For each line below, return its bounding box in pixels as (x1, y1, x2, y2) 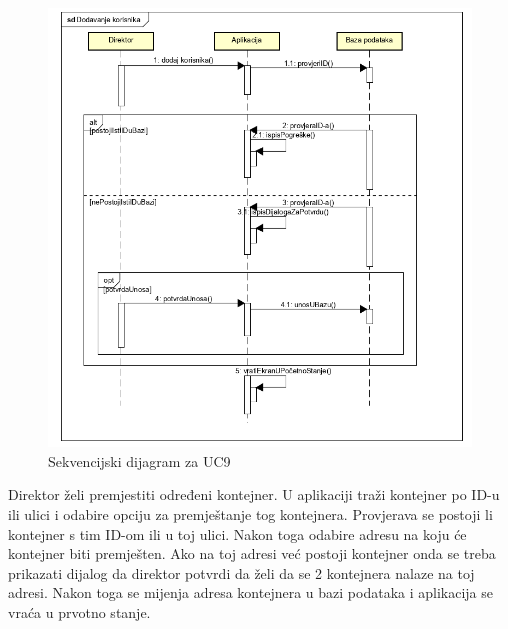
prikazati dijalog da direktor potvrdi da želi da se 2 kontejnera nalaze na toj (8, 562, 475, 583)
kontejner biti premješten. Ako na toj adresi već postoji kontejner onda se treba (8, 543, 496, 564)
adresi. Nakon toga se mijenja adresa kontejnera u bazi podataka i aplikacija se (8, 582, 493, 603)
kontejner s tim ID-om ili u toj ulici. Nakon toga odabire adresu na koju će (8, 523, 467, 544)
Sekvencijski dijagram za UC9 (48, 450, 231, 471)
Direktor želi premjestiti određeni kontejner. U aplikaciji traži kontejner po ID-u (8, 484, 500, 505)
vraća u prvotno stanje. (8, 602, 151, 623)
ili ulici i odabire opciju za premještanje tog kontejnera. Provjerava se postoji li (8, 504, 493, 525)
